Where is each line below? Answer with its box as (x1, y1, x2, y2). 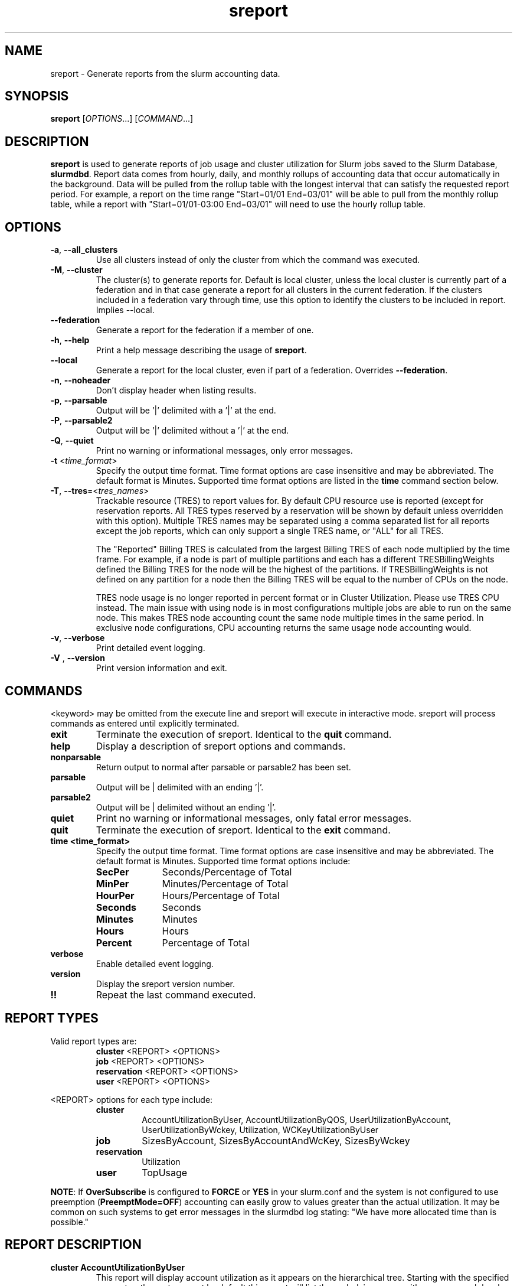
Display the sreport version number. (96, 978, 235, 989)
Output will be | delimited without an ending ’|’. (96, 802, 276, 812)
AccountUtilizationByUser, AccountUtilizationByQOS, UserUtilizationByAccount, (142, 1114, 451, 1125)
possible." (50, 1216, 89, 1227)
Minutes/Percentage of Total (162, 877, 289, 890)
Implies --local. (96, 305, 155, 315)
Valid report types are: (50, 1036, 137, 1046)
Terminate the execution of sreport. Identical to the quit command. (96, 728, 392, 740)
